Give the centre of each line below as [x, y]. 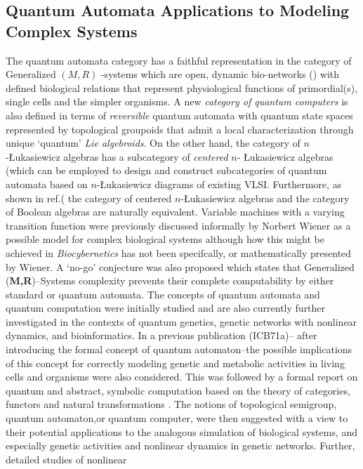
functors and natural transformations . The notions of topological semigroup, [171, 404]
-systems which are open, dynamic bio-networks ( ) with [220, 74]
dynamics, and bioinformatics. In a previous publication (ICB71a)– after [161, 335]
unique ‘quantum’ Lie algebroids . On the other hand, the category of [153, 143]
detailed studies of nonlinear [66, 459]
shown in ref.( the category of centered [89, 198]
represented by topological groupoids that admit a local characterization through [180, 129]
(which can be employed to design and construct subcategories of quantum [166, 170]
